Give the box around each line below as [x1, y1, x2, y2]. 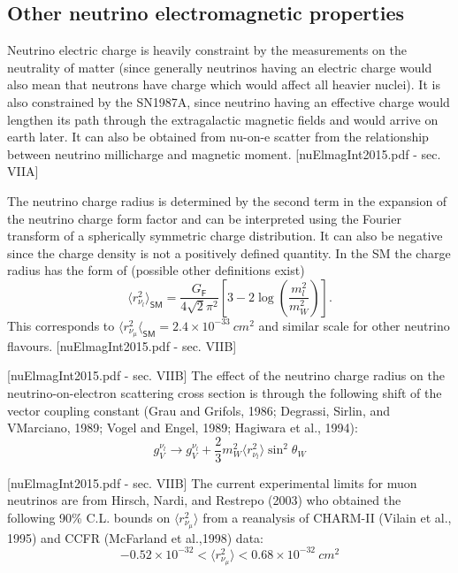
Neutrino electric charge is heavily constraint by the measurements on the [7, 41, 407, 59]
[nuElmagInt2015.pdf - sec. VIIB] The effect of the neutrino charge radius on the [7, 366, 445, 385]
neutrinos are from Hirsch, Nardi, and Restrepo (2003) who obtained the [7, 491, 401, 509]
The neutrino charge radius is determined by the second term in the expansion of [7, 191, 447, 210]
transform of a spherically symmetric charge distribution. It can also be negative [7, 226, 443, 245]
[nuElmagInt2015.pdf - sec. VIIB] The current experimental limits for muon [7, 473, 417, 492]
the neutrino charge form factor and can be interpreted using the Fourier [7, 209, 401, 227]
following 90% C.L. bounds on [7, 508, 171, 526]
